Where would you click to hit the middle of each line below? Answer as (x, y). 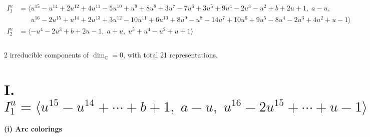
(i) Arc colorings (33, 129)
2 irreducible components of (47, 55)
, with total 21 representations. (170, 55)
